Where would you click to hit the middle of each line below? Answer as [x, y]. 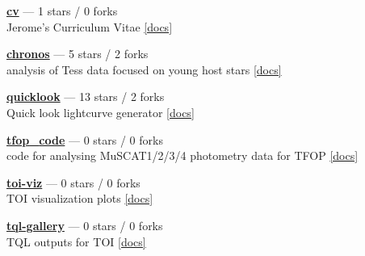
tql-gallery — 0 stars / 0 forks [85, 225]
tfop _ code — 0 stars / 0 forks [85, 139]
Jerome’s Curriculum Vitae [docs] [90, 26]
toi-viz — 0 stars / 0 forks [73, 182]
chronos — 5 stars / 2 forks [78, 54]
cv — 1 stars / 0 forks [62, 10]
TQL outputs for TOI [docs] [76, 241]
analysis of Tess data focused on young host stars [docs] [144, 69]
